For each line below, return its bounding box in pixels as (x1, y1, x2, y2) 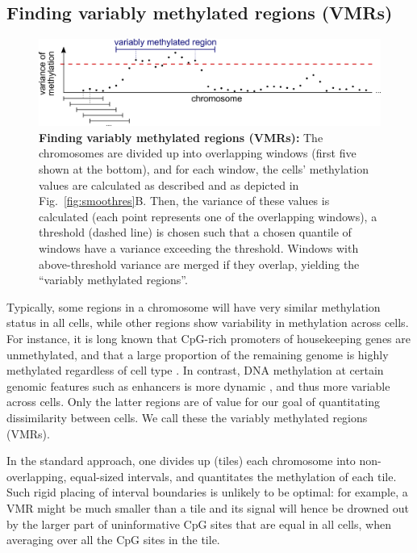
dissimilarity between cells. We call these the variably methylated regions (6, 408, 368, 425)
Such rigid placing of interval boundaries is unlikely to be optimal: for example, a (6, 484, 408, 501)
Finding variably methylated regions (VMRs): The (39, 128, 323, 145)
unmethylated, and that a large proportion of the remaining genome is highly (6, 346, 389, 362)
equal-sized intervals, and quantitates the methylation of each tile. (70, 467, 397, 484)
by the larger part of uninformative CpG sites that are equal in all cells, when (6, 515, 391, 532)
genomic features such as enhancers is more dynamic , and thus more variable (6, 377, 390, 394)
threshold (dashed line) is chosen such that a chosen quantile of (39, 224, 352, 241)
